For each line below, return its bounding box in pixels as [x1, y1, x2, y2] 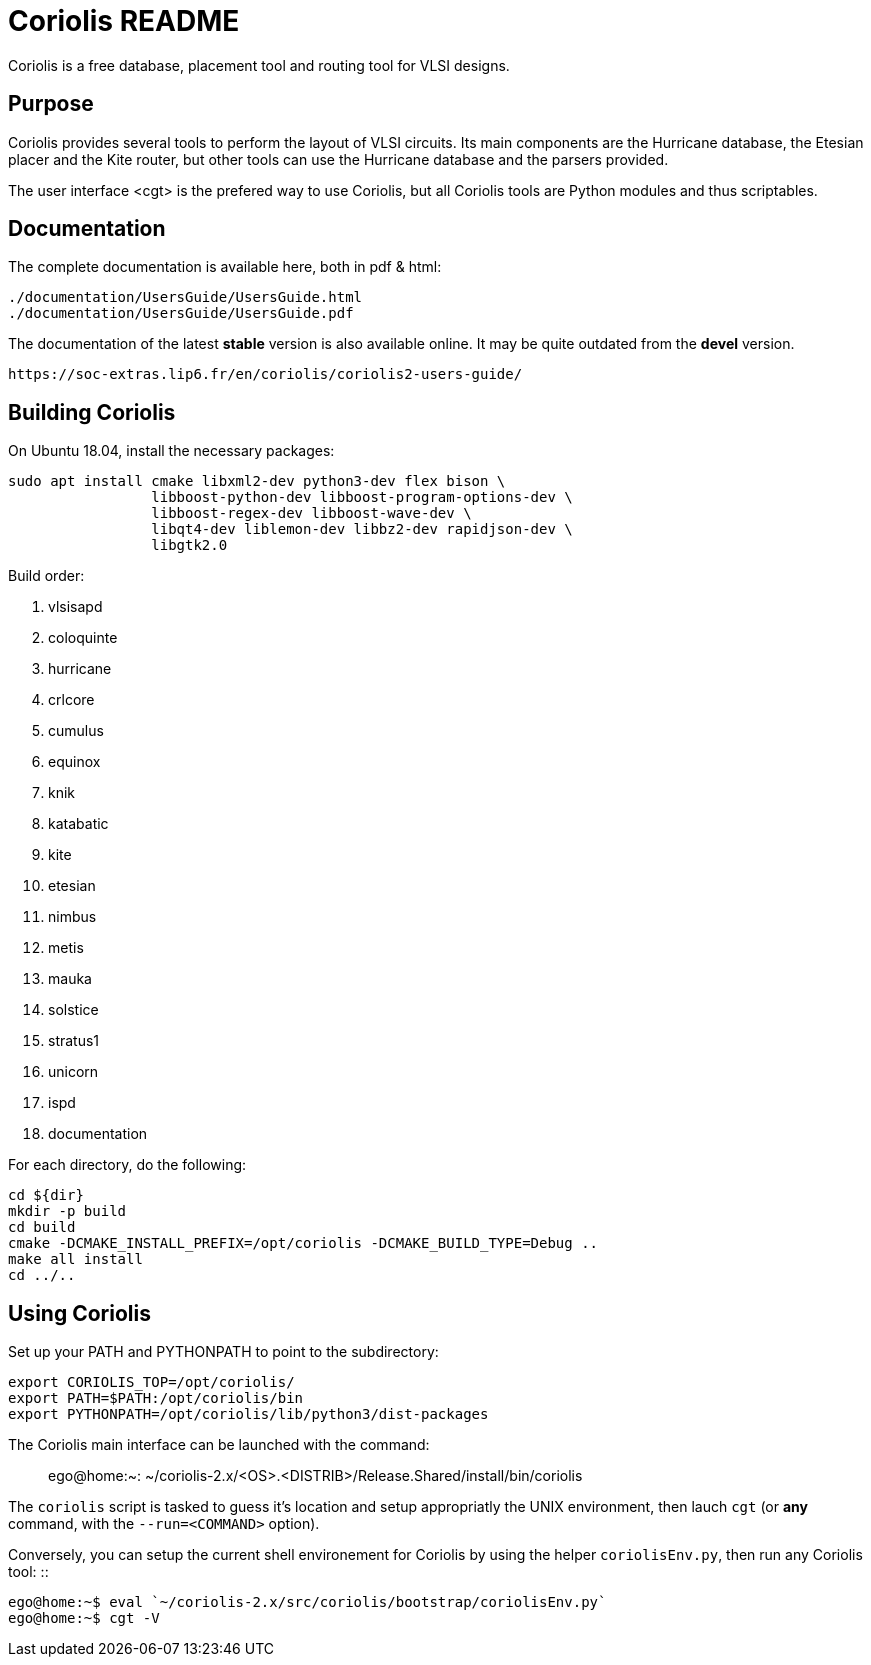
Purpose [8, 91, 94, 117]
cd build [8, 1219, 76, 1236]
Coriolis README [8, 4, 240, 38]
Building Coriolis [8, 399, 176, 425]
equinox [48, 753, 101, 771]
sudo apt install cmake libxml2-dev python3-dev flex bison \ [8, 473, 506, 490]
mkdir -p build [8, 1203, 127, 1220]
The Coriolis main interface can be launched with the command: [8, 1436, 430, 1454]
